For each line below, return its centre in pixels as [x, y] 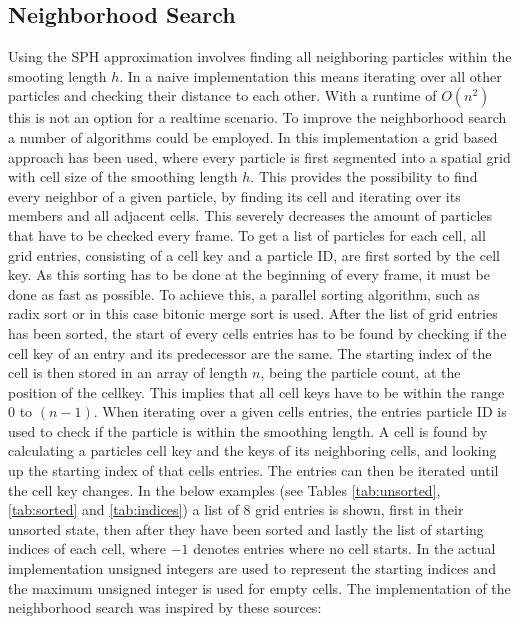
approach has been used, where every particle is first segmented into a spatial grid [259, 156]
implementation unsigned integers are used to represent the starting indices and [252, 568]
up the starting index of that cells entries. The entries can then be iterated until [253, 470]
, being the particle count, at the [360, 372]
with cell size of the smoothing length [123, 176]
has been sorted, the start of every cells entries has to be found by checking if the [257, 332]
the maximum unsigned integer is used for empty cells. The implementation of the [259, 587]
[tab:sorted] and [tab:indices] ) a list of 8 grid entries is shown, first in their [236, 509]
